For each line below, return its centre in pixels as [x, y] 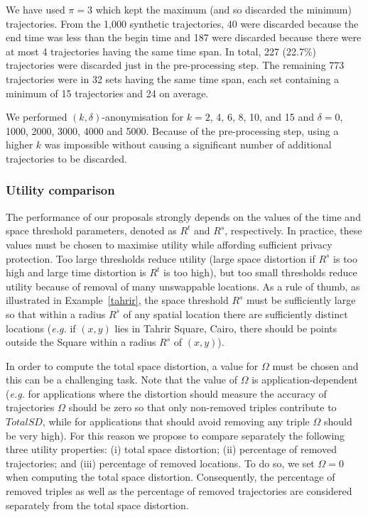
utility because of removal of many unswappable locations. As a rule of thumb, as [183, 286]
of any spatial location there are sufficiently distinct [236, 314]
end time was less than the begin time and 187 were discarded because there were [184, 37]
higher [20, 145]
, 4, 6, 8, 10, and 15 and [262, 117]
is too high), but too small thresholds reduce [260, 272]
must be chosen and [315, 365]
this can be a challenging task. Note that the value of [122, 380]
